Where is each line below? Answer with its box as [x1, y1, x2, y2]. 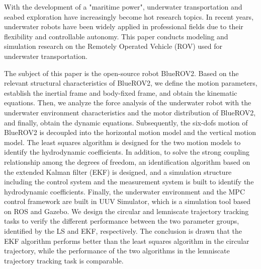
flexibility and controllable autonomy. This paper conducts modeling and [4, 31, 228, 41]
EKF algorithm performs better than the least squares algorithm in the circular [4, 235, 249, 246]
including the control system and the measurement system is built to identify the [4, 176, 254, 187]
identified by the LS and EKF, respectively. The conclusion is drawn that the [4, 226, 242, 236]
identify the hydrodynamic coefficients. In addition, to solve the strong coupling [4, 147, 250, 157]
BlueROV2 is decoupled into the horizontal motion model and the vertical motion [4, 127, 256, 138]
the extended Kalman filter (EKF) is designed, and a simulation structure [4, 166, 232, 177]
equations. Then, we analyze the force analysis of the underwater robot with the [4, 97, 251, 108]
